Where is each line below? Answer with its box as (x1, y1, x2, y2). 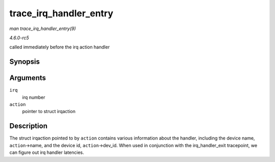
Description (9, 122, 48, 130)
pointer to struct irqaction (22, 109, 76, 115)
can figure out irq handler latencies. (9, 149, 84, 155)
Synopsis (9, 58, 40, 66)
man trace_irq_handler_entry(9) (9, 25, 76, 32)
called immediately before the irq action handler (9, 44, 110, 50)
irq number (22, 94, 45, 100)
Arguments (9, 74, 46, 83)
